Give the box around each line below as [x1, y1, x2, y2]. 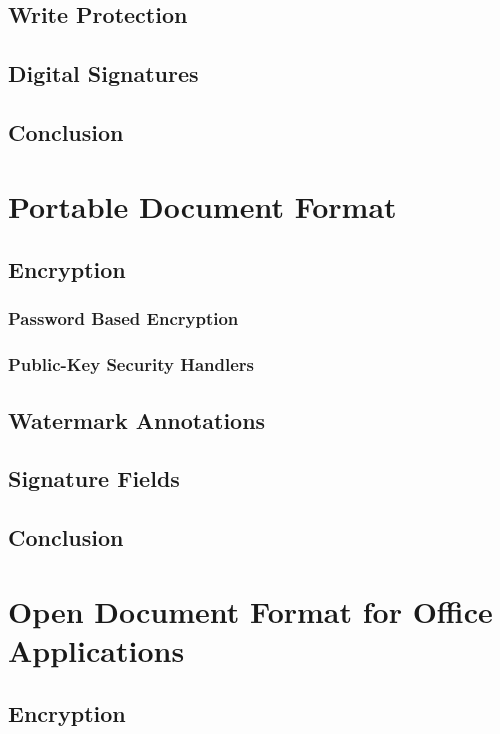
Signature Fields [8, 463, 180, 494]
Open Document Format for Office [8, 590, 493, 631]
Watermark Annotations [8, 404, 266, 435]
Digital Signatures [8, 58, 199, 89]
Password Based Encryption [8, 306, 239, 331]
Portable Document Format [8, 185, 397, 226]
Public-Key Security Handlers [8, 352, 255, 377]
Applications [8, 629, 185, 670]
